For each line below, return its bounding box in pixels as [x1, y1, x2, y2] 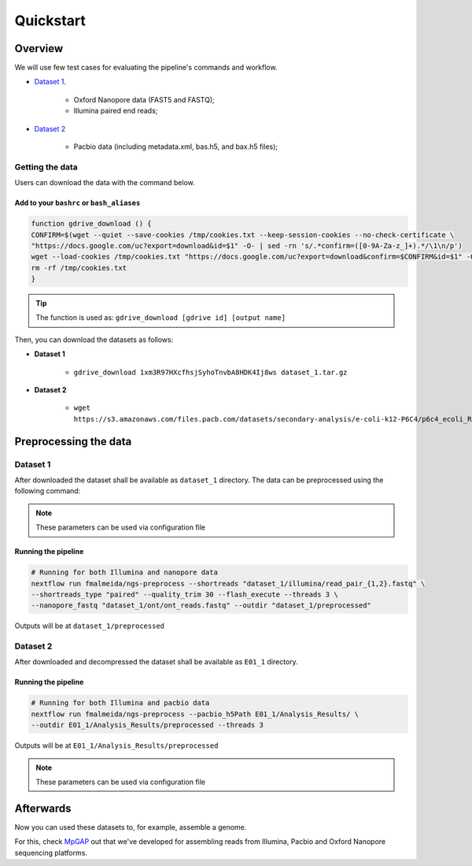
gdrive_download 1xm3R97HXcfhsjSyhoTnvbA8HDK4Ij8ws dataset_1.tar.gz [73, 367, 348, 377]
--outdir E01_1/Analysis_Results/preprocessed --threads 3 [31, 721, 264, 730]
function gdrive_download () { [31, 219, 153, 229]
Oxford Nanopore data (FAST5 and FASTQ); [73, 95, 216, 104]
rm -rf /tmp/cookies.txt [31, 263, 127, 272]
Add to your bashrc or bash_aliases [14, 198, 141, 208]
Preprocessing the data [14, 434, 132, 448]
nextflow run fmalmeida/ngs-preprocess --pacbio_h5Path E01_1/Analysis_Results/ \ [31, 709, 360, 719]
